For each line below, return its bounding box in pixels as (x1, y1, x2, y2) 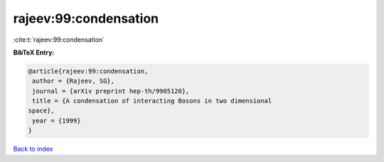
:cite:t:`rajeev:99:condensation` (13, 35, 105, 44)
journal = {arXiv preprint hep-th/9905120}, (32, 87, 190, 95)
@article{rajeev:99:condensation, (28, 67, 149, 75)
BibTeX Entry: (13, 48, 55, 57)
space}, (28, 107, 55, 115)
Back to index (13, 145, 53, 154)
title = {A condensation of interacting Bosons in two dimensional (32, 97, 272, 105)
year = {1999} (32, 117, 81, 125)
